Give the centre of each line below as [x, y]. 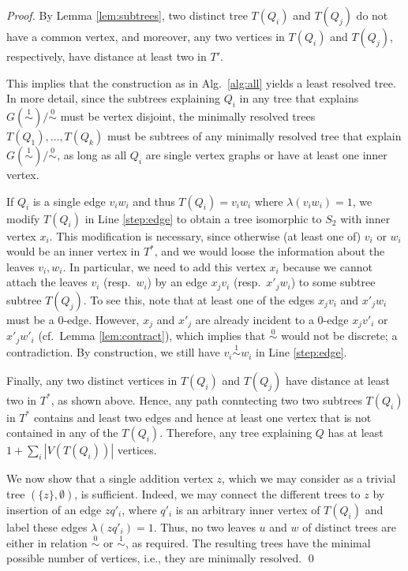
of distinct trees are [350, 526]
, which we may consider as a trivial [309, 478]
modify [23, 218]
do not [372, 15]
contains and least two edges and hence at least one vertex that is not [202, 417]
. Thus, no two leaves [204, 526]
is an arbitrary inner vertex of [248, 509]
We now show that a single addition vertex [110, 478]
